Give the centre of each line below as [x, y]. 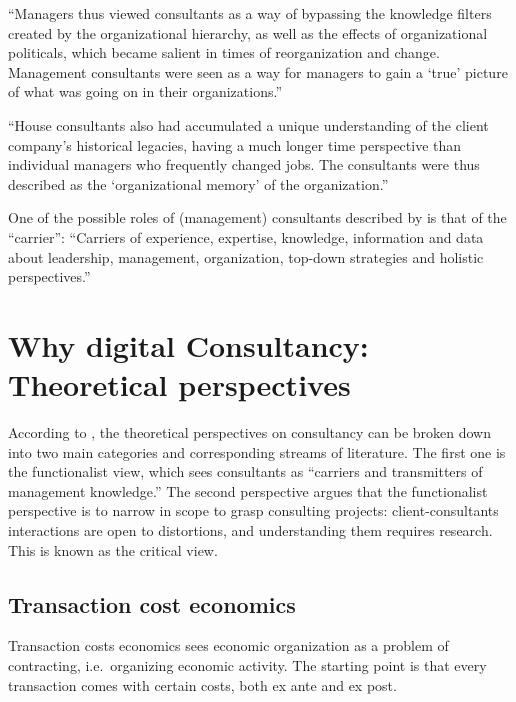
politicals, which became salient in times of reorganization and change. [224, 52]
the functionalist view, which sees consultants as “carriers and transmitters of [245, 471]
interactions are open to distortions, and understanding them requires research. [250, 530]
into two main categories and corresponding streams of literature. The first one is [257, 451]
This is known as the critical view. [113, 549]
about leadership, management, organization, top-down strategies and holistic [246, 256]
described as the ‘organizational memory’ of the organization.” [198, 183]
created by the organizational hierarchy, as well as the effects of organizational [248, 32]
